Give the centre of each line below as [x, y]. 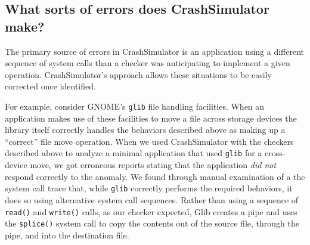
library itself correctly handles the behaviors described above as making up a [145, 130]
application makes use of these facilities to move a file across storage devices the [151, 118]
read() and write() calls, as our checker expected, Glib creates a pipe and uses [151, 211]
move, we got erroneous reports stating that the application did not [153, 165]
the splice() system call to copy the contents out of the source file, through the [152, 223]
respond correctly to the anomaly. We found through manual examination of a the [155, 176]
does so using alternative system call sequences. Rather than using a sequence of [152, 199]
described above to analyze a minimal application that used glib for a [134, 153]
